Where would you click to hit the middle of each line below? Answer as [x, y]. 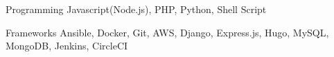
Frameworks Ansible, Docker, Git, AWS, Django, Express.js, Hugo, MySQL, [167, 32]
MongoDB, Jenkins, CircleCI [67, 46]
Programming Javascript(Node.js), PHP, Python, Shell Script [136, 9]
